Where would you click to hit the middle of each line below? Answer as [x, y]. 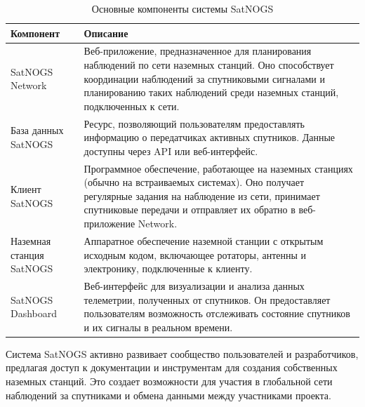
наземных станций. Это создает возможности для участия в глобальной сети [169, 381]
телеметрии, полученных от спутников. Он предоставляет [207, 299]
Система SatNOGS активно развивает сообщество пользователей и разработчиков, [182, 353]
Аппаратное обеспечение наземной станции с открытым [204, 240]
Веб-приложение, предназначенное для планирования [198, 51]
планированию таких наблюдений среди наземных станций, [211, 92]
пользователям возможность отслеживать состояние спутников [217, 313]
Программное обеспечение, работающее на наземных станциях [218, 168]
